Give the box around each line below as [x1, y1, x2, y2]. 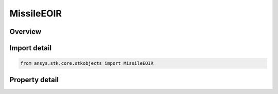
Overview [9, 27, 42, 36]
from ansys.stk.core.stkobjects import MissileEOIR [20, 61, 154, 66]
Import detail [9, 44, 51, 52]
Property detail [9, 75, 59, 84]
